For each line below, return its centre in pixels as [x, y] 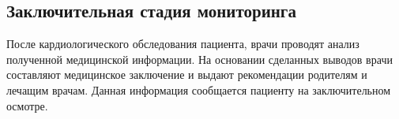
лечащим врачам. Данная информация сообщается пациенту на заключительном [199, 89]
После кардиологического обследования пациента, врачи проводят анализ [183, 44]
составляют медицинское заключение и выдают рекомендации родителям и [187, 74]
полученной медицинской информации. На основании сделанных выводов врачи [199, 59]
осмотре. [27, 105]
